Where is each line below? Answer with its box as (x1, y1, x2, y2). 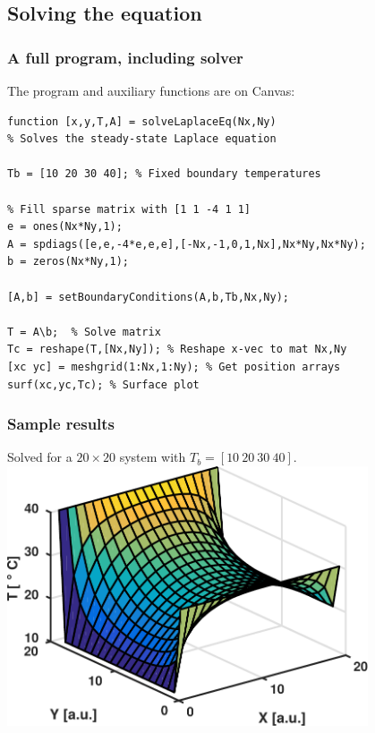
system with (119, 447, 186, 466)
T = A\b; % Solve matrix (7, 325, 161, 338)
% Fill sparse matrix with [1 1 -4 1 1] (7, 202, 251, 216)
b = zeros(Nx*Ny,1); (7, 255, 130, 268)
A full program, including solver (7, 46, 243, 68)
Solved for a (7, 447, 72, 466)
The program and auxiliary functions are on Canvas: (7, 81, 295, 99)
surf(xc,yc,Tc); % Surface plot (7, 378, 200, 391)
